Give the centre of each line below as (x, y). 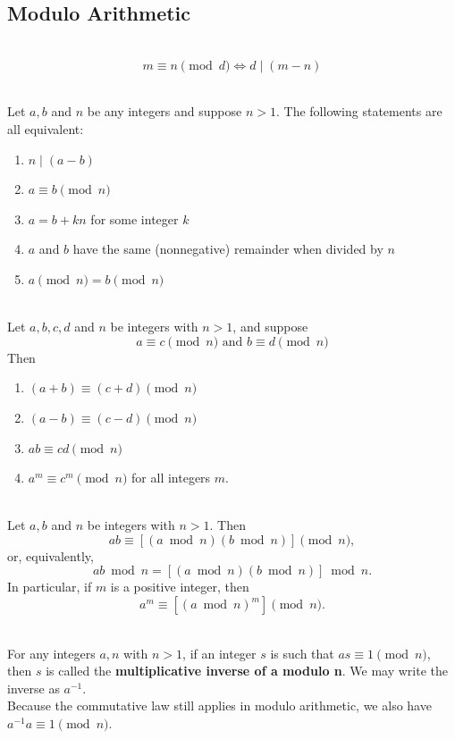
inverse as (34, 688)
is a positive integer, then (180, 587)
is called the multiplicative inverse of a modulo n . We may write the (247, 671)
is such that (302, 653)
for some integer (135, 218)
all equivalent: (46, 128)
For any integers (51, 653)
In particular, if (50, 587)
